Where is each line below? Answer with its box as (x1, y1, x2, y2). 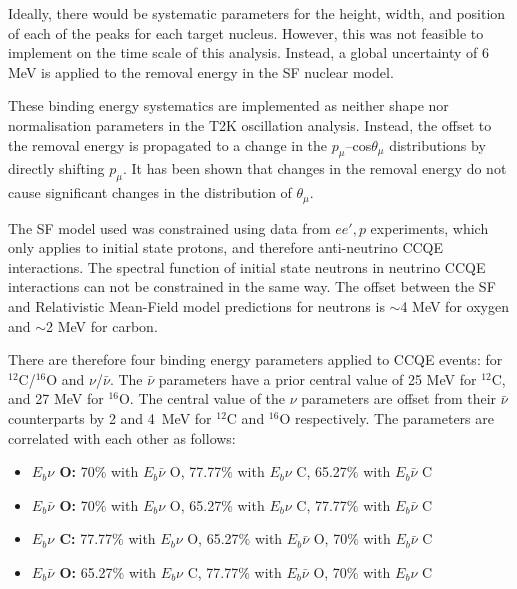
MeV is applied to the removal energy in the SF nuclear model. (8, 61, 394, 82)
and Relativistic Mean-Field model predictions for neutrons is (8, 295, 385, 316)
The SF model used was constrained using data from (8, 217, 331, 238)
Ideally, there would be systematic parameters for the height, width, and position (8, 3, 506, 23)
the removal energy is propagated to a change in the (8, 134, 328, 155)
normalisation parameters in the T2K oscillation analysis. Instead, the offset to (8, 114, 492, 135)
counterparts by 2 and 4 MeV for (8, 407, 212, 428)
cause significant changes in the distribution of (8, 182, 292, 203)
